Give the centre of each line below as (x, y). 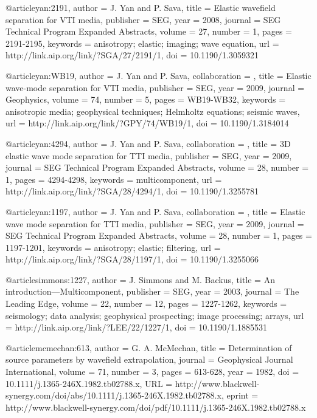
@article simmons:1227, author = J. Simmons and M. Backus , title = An (140, 279)
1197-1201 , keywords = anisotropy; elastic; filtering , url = (113, 247)
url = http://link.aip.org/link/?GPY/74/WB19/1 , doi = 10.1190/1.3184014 (147, 123)
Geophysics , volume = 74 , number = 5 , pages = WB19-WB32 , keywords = (146, 99)
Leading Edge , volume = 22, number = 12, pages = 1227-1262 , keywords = (146, 303)
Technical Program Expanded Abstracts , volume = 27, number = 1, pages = (149, 31)
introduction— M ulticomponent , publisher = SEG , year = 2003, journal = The (152, 291)
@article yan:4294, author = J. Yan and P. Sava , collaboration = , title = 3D (148, 143)
